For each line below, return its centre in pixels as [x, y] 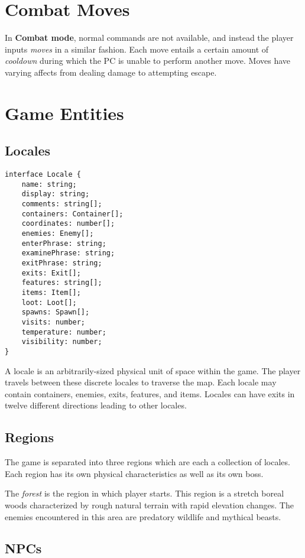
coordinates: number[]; [68, 224]
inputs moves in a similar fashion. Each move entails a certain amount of [137, 49]
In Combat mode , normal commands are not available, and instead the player [149, 38]
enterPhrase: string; [64, 243]
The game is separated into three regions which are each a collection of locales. [147, 462]
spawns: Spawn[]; [56, 312]
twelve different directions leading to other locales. [96, 405]
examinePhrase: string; [68, 253]
